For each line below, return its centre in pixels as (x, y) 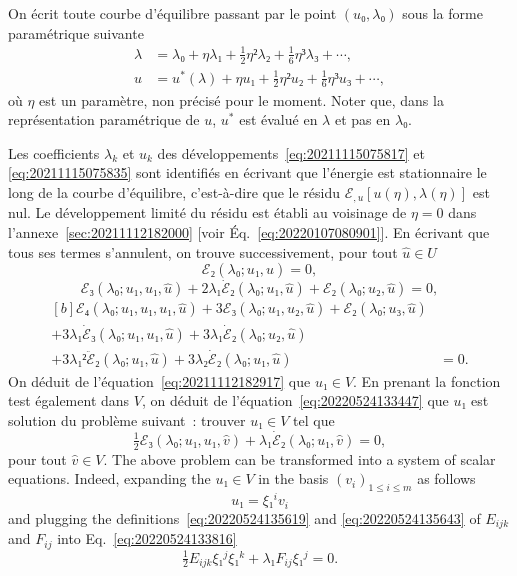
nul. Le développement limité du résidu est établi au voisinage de (207, 212)
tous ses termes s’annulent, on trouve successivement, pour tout (203, 251)
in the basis (293, 478)
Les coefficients (54, 152)
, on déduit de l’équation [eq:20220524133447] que (295, 400)
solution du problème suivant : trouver (127, 420)
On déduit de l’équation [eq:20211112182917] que (159, 380)
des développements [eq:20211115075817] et (291, 152)
